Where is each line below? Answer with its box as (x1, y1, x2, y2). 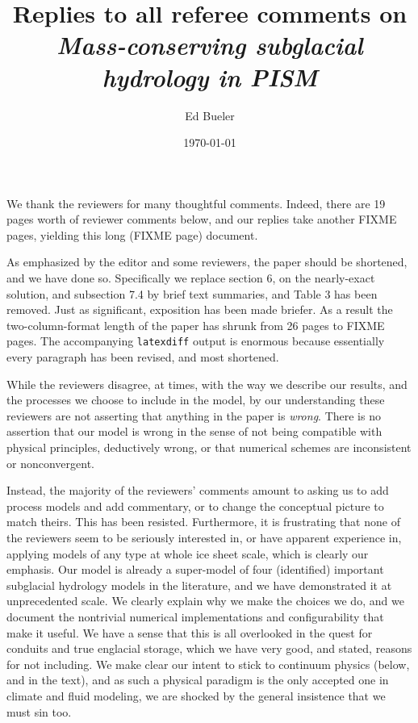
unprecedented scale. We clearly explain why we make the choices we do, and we (6, 592, 404, 609)
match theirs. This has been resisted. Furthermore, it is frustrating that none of (6, 513, 400, 530)
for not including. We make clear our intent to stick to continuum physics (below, (6, 655, 410, 672)
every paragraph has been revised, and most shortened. (6, 349, 279, 366)
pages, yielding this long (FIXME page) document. (6, 226, 258, 243)
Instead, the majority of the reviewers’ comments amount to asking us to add (6, 482, 389, 499)
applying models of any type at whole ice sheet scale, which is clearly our (6, 545, 369, 562)
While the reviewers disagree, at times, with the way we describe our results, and (6, 375, 408, 392)
